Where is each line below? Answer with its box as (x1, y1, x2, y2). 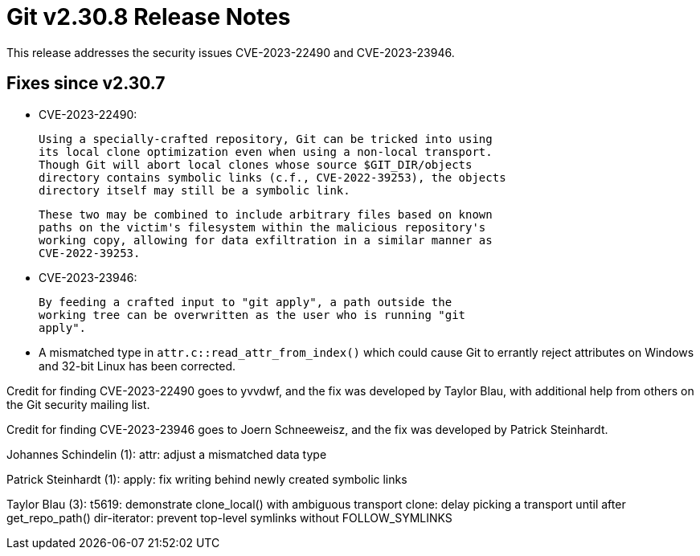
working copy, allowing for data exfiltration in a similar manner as (39, 233, 493, 247)
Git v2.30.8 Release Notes (6, 3, 291, 31)
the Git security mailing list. (6, 397, 150, 411)
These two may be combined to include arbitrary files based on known (39, 207, 493, 221)
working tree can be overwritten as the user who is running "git (39, 308, 466, 321)
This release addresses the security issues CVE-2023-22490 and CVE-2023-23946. (6, 45, 455, 59)
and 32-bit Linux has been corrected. (39, 358, 236, 373)
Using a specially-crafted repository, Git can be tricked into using (39, 132, 493, 145)
